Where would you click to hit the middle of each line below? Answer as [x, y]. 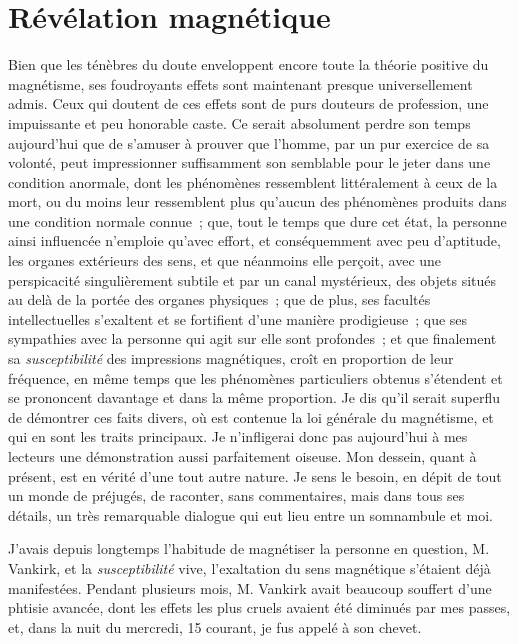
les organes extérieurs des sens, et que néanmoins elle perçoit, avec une [225, 260]
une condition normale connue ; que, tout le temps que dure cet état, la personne [257, 220]
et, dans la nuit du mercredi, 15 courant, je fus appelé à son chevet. [215, 626]
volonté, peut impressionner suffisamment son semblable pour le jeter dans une [249, 162]
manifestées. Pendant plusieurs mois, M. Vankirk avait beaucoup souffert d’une [250, 587]
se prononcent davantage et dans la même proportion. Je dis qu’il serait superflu [254, 397]
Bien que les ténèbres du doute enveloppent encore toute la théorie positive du [248, 64]
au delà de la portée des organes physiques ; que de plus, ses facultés [219, 299]
